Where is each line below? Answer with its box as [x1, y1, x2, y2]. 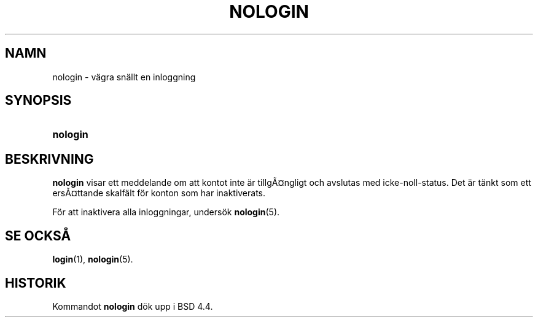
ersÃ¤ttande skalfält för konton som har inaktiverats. [52, 188, 266, 199]
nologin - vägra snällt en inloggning [52, 71, 196, 82]
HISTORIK [5, 275, 66, 291]
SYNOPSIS [5, 93, 72, 109]
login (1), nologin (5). [52, 254, 133, 265]
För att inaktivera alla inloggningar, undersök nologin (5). [52, 207, 280, 218]
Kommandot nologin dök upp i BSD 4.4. [52, 301, 213, 312]
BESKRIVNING [5, 151, 94, 167]
